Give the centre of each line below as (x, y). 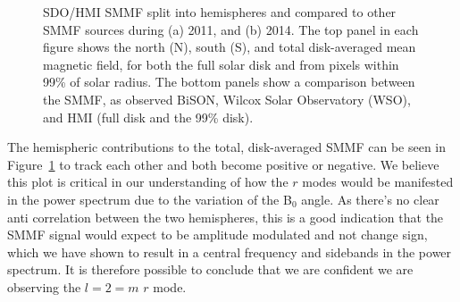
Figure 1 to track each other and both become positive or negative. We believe (223, 164)
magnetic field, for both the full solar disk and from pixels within (221, 64)
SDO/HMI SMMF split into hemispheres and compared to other (220, 12)
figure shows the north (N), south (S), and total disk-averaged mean (230, 47)
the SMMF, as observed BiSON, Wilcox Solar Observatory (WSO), (227, 99)
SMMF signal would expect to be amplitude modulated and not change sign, (217, 235)
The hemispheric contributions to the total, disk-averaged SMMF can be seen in (227, 147)
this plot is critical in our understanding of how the (148, 182)
